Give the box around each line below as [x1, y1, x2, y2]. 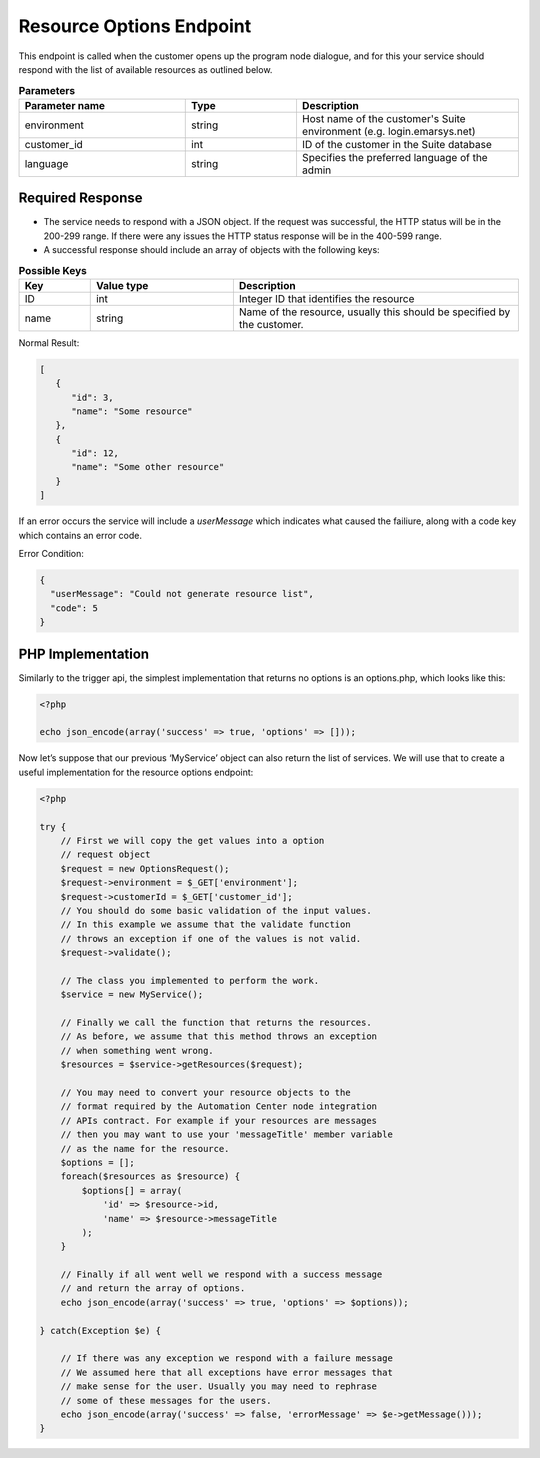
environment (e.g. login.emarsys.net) [301, 124, 476, 138]
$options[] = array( [81, 1185, 183, 1196]
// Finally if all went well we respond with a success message [60, 1269, 383, 1280]
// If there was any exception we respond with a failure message [60, 1353, 394, 1364]
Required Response [18, 190, 144, 207]
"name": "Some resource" [71, 405, 194, 417]
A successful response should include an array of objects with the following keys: [43, 244, 380, 255]
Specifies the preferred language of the [301, 150, 489, 164]
